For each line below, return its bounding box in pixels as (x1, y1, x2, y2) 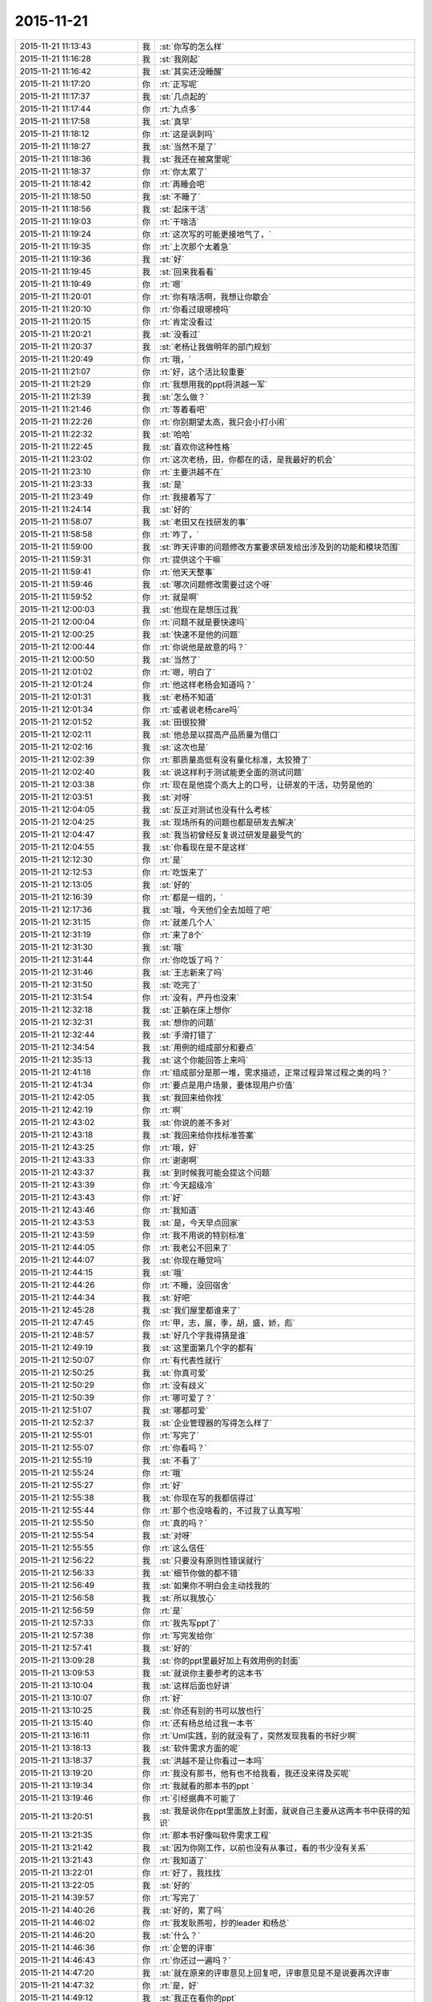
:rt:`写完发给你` (159, 1630, 216, 1641)
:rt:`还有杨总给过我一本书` (159, 1718, 256, 1729)
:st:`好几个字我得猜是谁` (159, 1329, 249, 1341)
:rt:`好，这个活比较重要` (159, 366, 248, 377)
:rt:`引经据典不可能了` (159, 1792, 240, 1803)
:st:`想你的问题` (159, 1017, 217, 1028)
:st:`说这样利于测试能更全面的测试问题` (159, 766, 305, 778)
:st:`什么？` (159, 1930, 201, 1941)
